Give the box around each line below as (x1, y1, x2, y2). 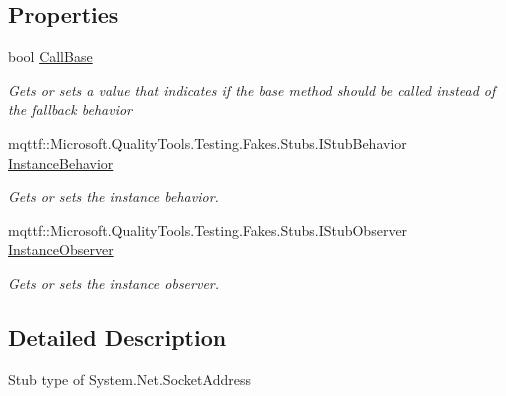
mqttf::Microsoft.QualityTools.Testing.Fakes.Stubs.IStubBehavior (8, 132, 407, 153)
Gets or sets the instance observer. (8, 272, 220, 293)
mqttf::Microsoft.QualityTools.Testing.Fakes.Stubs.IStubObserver (8, 219, 408, 240)
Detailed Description (8, 321, 227, 352)
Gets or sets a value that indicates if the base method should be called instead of (8, 79, 496, 100)
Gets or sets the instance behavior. (8, 186, 219, 207)
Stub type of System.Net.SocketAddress (8, 368, 251, 389)
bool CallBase (8, 46, 93, 67)
